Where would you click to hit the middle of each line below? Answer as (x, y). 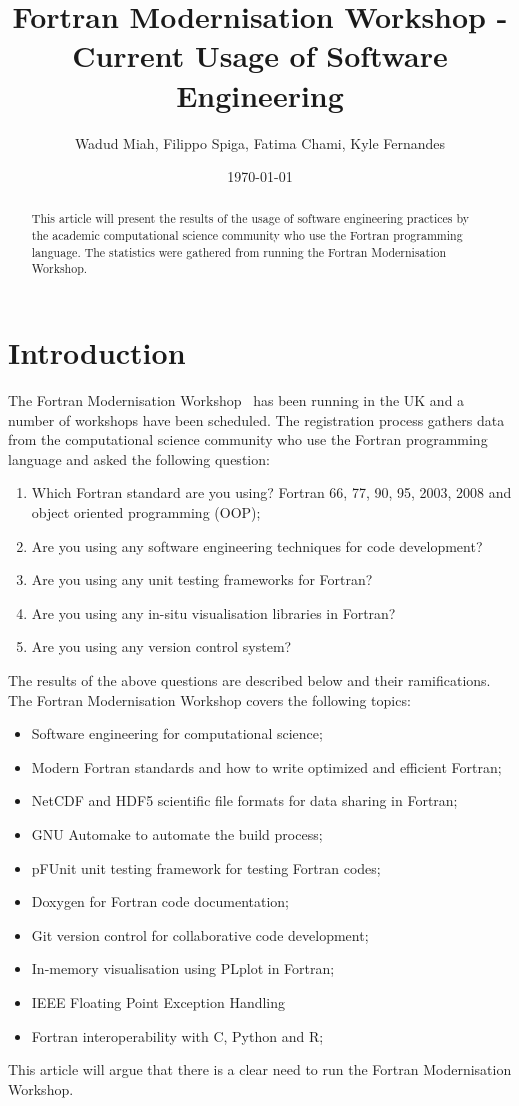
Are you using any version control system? (161, 646)
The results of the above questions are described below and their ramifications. (249, 679)
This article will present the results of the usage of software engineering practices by (250, 218)
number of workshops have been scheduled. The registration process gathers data (256, 419)
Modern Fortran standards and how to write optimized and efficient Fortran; (266, 766)
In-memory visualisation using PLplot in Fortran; (183, 968)
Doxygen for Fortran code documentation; (160, 901)
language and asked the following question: (139, 458)
